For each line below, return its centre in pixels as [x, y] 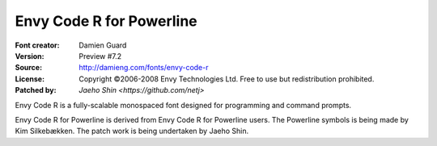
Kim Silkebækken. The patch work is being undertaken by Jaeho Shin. [132, 131]
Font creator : [37, 45]
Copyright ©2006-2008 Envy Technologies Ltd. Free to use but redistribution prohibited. [227, 79]
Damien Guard [103, 45]
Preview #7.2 [100, 56]
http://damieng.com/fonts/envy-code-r [144, 68]
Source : [29, 68]
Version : [30, 56]
